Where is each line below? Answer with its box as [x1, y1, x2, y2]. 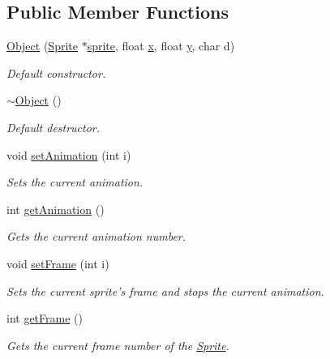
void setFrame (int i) [6, 254, 109, 271]
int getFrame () [6, 310, 83, 327]
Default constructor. [6, 64, 106, 81]
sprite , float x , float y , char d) [87, 37, 235, 54]
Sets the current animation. [6, 173, 144, 190]
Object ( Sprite [6, 37, 78, 54]
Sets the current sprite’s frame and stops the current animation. [6, 282, 324, 299]
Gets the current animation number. [6, 228, 186, 245]
